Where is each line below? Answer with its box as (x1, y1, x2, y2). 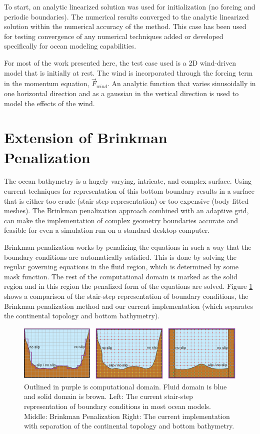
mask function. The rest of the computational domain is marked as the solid (4, 271, 237, 281)
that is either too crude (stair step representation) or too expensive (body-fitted (4, 195, 249, 206)
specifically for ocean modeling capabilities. (4, 41, 136, 51)
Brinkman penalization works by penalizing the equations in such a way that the (4, 242, 251, 252)
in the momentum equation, (4, 78, 89, 89)
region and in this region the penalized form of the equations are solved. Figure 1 (4, 281, 253, 291)
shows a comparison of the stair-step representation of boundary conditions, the (4, 291, 248, 301)
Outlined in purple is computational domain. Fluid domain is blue (24, 381, 227, 391)
